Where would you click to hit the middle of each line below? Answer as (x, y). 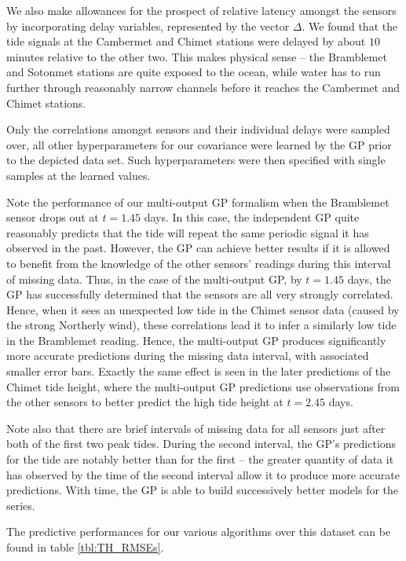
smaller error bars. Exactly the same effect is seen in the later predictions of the (199, 371)
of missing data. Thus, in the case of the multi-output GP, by (154, 279)
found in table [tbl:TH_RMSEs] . (85, 547)
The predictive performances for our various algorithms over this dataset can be (199, 532)
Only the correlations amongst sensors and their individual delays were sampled (198, 129)
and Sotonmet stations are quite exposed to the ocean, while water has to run (194, 72)
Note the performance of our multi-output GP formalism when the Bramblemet (198, 202)
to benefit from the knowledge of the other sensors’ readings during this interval (199, 263)
